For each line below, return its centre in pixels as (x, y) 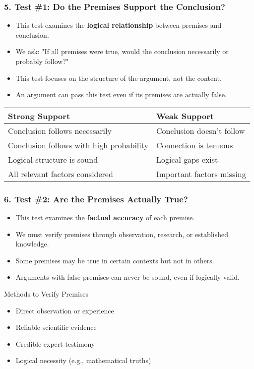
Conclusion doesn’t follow (200, 130)
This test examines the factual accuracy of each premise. (105, 217)
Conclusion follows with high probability (78, 145)
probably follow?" (42, 61)
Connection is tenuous (194, 145)
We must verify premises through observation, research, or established (122, 234)
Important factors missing (201, 174)
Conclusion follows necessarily (60, 130)
